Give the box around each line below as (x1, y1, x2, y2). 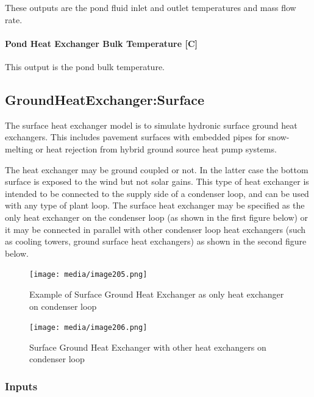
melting (5, 142, 33, 155)
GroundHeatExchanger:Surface (5, 90, 205, 109)
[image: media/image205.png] (29, 270, 148, 279)
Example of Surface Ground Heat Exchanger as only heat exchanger (29, 287, 284, 300)
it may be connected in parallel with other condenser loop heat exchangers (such (5, 223, 306, 235)
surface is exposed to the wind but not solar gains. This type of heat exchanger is (5, 175, 309, 188)
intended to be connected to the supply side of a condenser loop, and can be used (5, 187, 309, 199)
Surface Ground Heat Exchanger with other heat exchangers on (29, 340, 266, 353)
